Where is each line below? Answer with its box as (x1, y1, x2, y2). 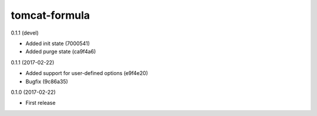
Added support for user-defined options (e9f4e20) (25, 70, 149, 77)
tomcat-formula (11, 9, 90, 22)
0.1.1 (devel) (11, 29, 39, 36)
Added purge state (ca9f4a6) (25, 48, 96, 55)
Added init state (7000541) (25, 40, 90, 47)
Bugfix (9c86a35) (25, 78, 69, 85)
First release (25, 100, 56, 107)
